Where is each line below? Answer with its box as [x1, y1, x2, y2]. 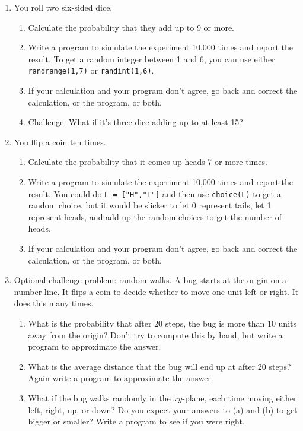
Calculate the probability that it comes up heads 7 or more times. [28, 156, 267, 168]
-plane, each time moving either [182, 391, 297, 404]
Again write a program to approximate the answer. [28, 372, 213, 384]
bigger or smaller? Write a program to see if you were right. [28, 415, 245, 427]
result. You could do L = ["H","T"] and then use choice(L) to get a [28, 187, 281, 199]
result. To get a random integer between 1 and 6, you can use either [28, 52, 275, 65]
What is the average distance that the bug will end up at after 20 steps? [28, 360, 291, 372]
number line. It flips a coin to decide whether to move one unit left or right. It [14, 285, 299, 297]
